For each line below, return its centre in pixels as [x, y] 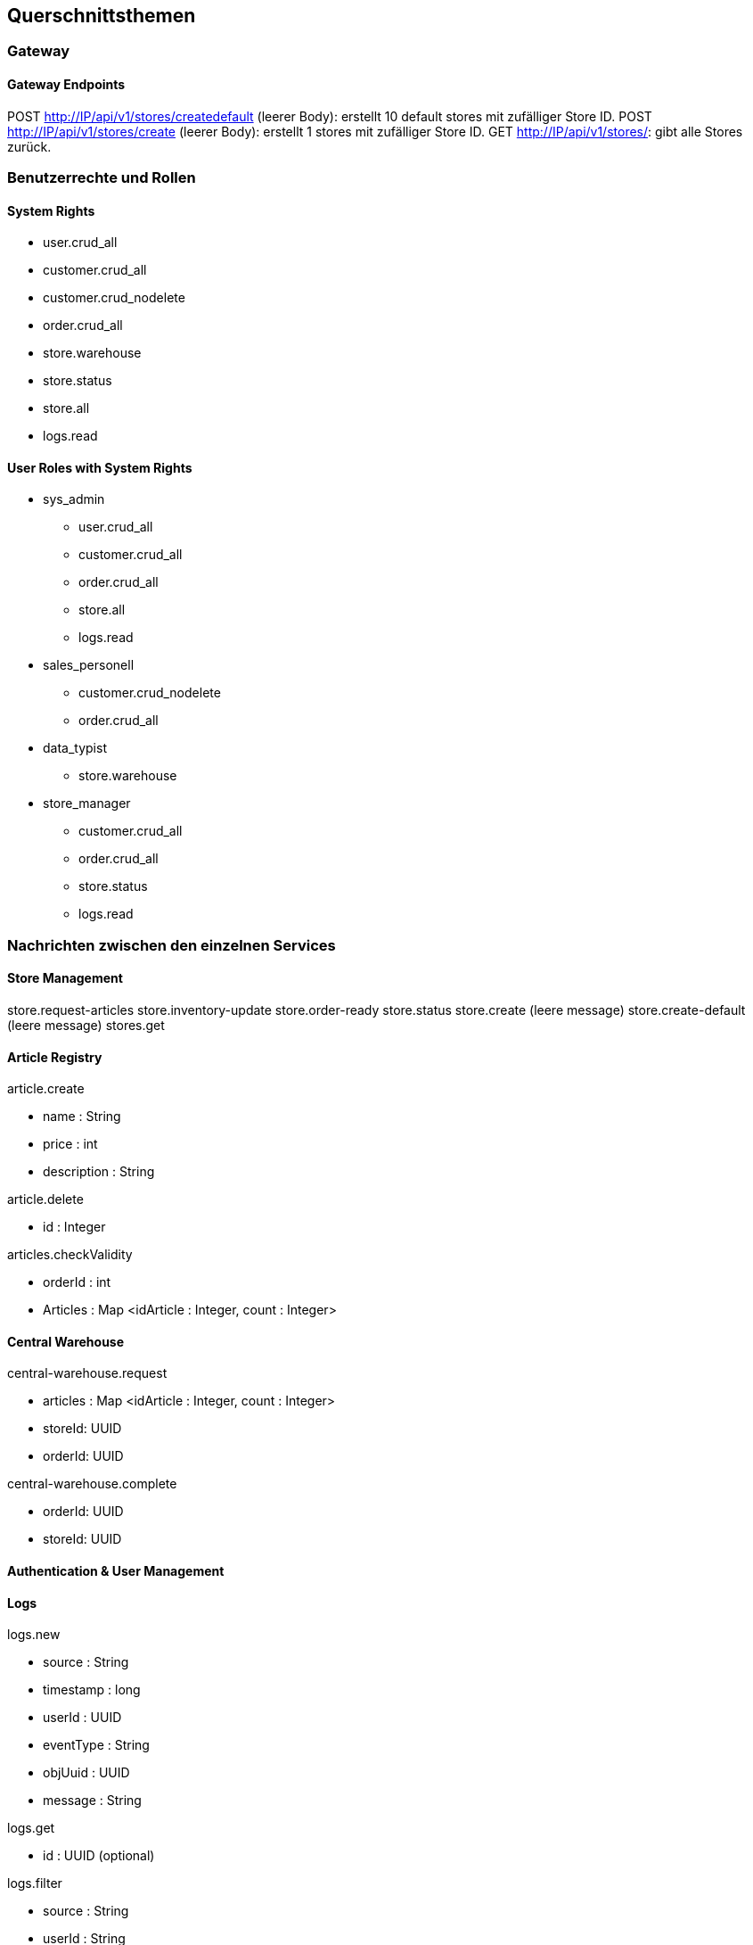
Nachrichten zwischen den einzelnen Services [172, 945]
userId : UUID [82, 1718]
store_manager [87, 804]
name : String [82, 1117]
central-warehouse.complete [92, 1484]
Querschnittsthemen [102, 16]
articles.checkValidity [70, 1255]
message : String [92, 1801]
